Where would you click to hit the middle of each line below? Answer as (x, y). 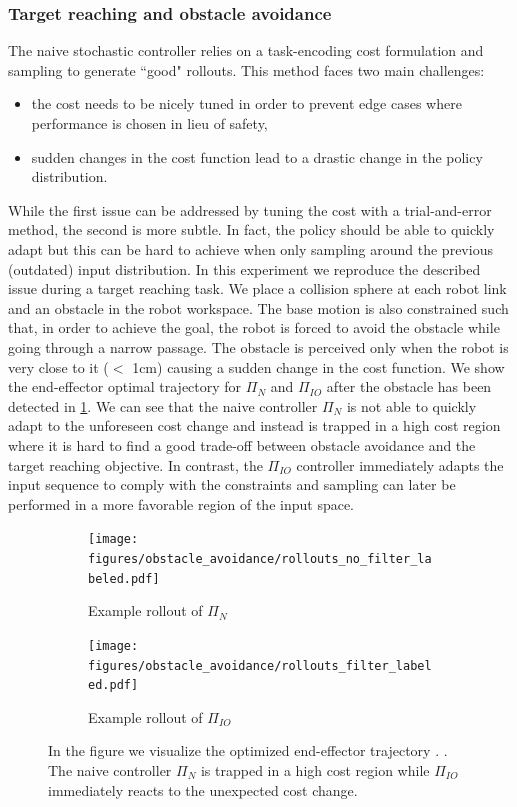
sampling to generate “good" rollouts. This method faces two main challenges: (246, 69)
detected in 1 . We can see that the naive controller (163, 405)
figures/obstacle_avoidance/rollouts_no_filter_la (260, 558)
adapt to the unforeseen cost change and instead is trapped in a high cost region (254, 425)
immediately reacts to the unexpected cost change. (203, 789)
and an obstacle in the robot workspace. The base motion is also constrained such (258, 307)
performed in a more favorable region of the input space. (181, 503)
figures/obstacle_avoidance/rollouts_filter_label (260, 665)
